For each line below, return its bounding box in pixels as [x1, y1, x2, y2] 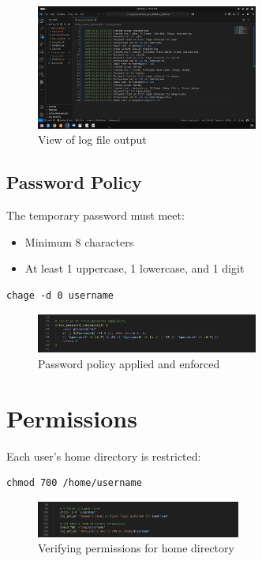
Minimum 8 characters [24, 233, 134, 250]
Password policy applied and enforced [38, 355, 220, 371]
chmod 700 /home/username [6, 477, 142, 489]
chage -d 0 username [6, 289, 114, 301]
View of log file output [38, 131, 147, 148]
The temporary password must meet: [6, 207, 185, 224]
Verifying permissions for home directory [38, 540, 234, 556]
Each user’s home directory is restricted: [6, 447, 201, 464]
